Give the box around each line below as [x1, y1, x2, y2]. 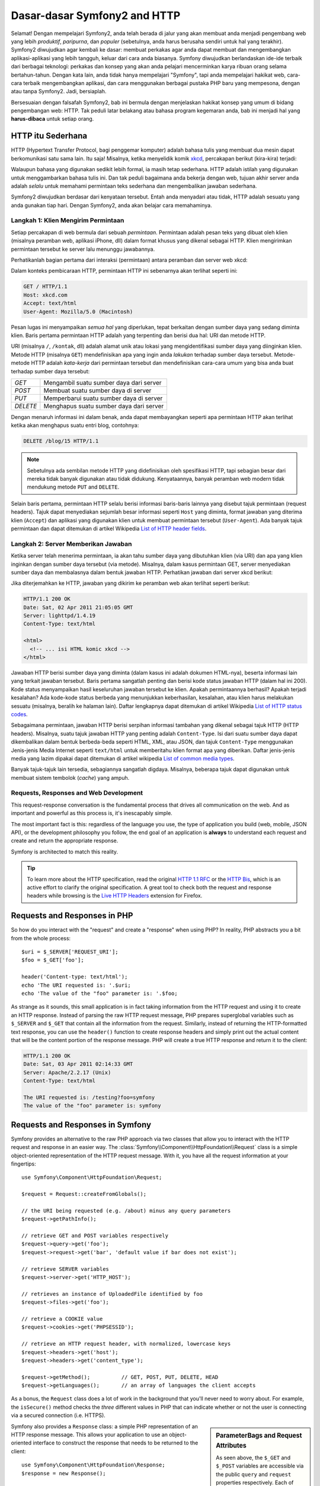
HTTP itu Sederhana [11, 131, 88, 141]
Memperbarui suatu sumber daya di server [43, 394, 163, 402]
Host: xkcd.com [23, 291, 68, 298]
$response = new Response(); [21, 1470, 106, 1476]
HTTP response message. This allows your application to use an [11, 1431, 168, 1438]
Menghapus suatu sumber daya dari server [43, 402, 164, 410]
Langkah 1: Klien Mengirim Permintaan [11, 216, 124, 225]
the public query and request [216, 1471, 292, 1478]
